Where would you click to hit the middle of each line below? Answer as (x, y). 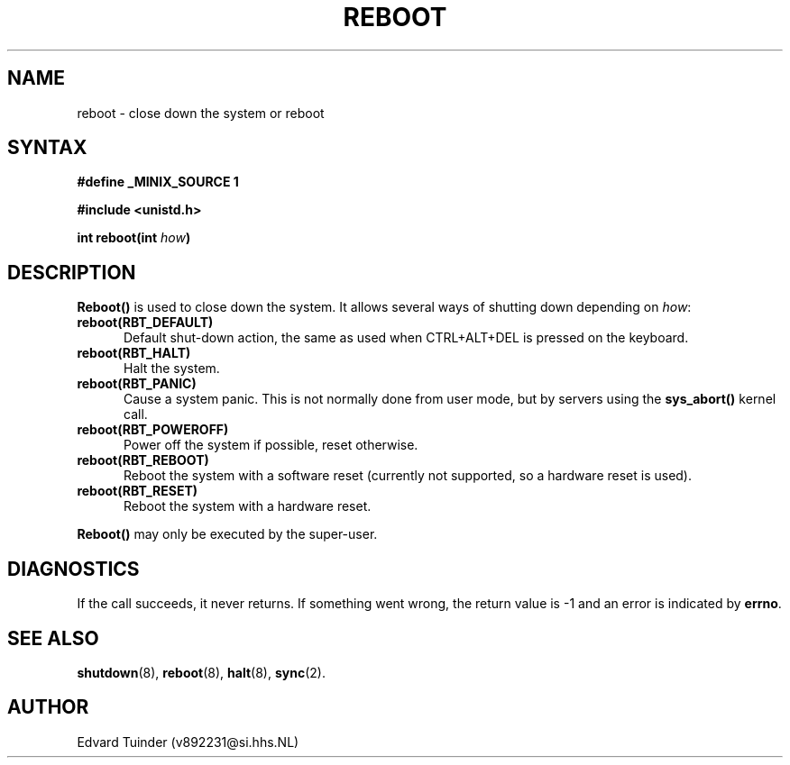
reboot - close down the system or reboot (201, 113)
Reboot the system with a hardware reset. (248, 506)
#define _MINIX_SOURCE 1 (158, 182)
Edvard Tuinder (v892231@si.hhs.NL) (188, 742)
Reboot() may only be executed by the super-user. (227, 534)
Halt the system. (172, 369)
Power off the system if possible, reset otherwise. (271, 445)
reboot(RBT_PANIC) (137, 384)
